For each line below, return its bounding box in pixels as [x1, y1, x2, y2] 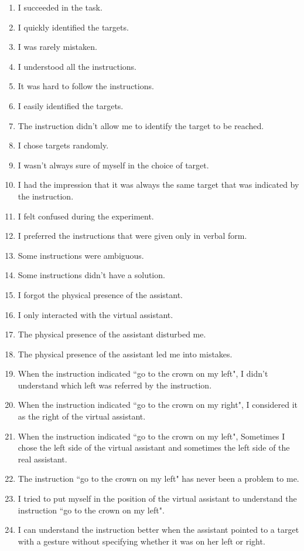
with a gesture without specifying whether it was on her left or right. [18, 535, 265, 547]
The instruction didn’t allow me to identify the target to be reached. [18, 119, 264, 131]
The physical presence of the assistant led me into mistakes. [18, 347, 233, 360]
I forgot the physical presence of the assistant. [18, 288, 183, 300]
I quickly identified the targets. [18, 21, 129, 33]
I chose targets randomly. [18, 139, 109, 151]
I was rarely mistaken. [18, 40, 97, 53]
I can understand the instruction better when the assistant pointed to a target [18, 523, 299, 536]
